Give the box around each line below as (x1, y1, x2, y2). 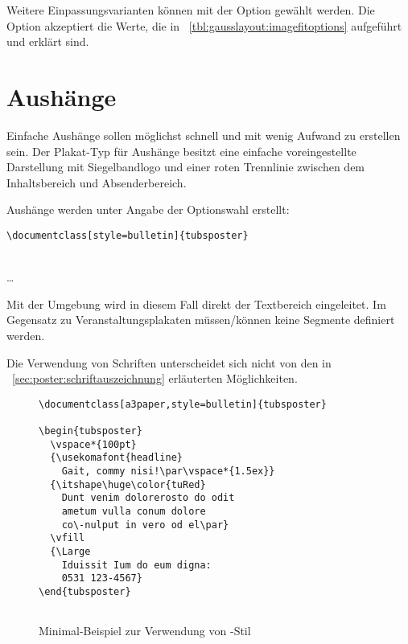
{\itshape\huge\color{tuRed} (50, 478, 206, 490)
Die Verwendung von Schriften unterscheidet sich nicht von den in (6, 354, 332, 371)
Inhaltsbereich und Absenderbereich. (6, 174, 187, 191)
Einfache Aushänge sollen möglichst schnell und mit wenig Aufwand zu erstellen (6, 126, 401, 143)
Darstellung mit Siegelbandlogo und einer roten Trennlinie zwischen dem (6, 158, 365, 175)
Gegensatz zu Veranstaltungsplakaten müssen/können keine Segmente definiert (6, 311, 395, 328)
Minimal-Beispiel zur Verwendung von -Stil (39, 622, 251, 639)
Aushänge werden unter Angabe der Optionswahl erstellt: (6, 201, 290, 218)
